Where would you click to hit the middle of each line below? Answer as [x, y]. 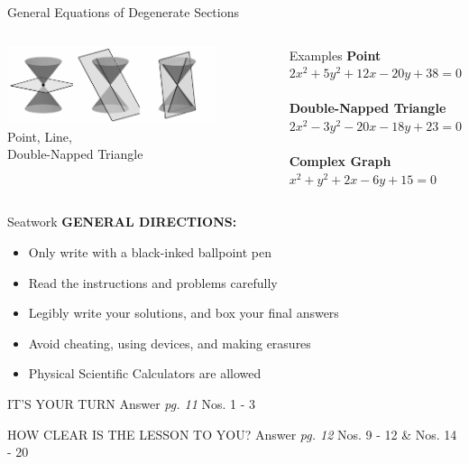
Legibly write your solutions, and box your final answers [184, 313]
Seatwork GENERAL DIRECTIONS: [122, 222]
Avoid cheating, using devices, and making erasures [170, 343]
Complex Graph [340, 161]
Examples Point [335, 55]
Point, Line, [40, 136]
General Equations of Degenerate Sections [123, 12]
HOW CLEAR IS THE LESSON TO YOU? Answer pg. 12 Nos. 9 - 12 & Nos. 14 [232, 434]
